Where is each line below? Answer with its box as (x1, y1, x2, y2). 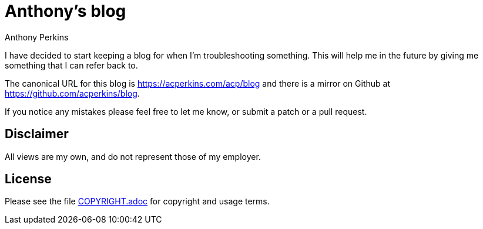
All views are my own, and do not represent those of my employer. (5, 151, 261, 162)
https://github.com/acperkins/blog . (5, 88, 140, 98)
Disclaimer (5, 127, 69, 142)
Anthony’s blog (5, 1, 126, 21)
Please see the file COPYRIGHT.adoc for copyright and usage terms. (5, 196, 270, 207)
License (5, 172, 52, 187)
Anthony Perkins (5, 32, 69, 42)
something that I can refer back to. (5, 60, 138, 70)
